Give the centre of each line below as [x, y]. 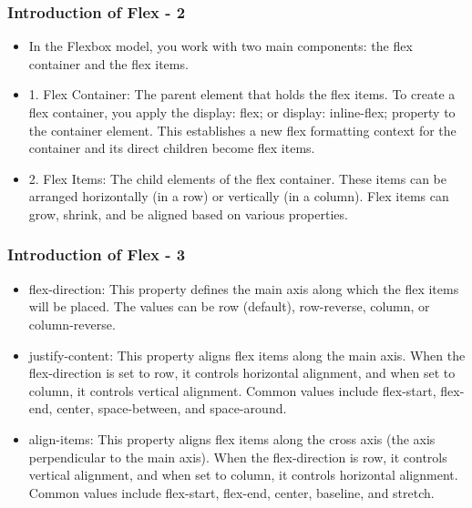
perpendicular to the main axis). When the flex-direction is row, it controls [238, 457]
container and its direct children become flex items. [172, 148]
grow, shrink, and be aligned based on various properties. [188, 213]
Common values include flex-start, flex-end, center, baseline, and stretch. [231, 492]
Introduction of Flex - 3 [97, 254]
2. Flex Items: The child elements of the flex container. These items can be [237, 178]
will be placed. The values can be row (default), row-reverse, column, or [229, 306]
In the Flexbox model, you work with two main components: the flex [221, 46]
